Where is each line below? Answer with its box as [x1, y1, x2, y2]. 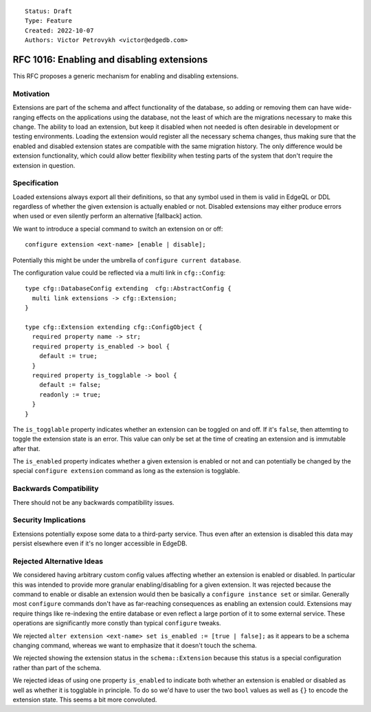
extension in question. [12, 161, 76, 169]
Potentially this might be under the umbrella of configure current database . [12, 255, 241, 264]
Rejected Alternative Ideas [12, 556, 103, 566]
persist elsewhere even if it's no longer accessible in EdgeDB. [12, 539, 188, 547]
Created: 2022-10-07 [25, 26, 94, 34]
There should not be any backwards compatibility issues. [12, 498, 175, 506]
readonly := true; [38, 390, 102, 399]
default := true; [38, 352, 98, 360]
